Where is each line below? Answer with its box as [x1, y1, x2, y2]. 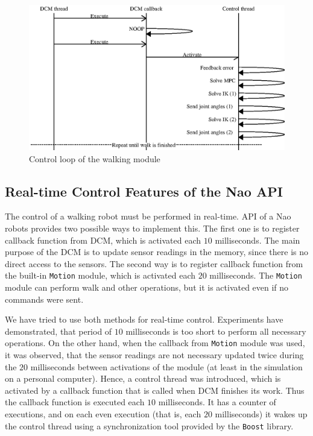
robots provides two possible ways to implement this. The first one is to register [5, 221, 300, 234]
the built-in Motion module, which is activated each [5, 269, 196, 282]
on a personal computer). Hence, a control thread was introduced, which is [5, 372, 281, 385]
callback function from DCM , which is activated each [5, 233, 201, 246]
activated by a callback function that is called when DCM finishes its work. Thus [5, 384, 305, 396]
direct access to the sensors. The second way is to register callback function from [5, 257, 303, 270]
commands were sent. [5, 292, 84, 305]
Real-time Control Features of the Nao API [5, 182, 283, 200]
